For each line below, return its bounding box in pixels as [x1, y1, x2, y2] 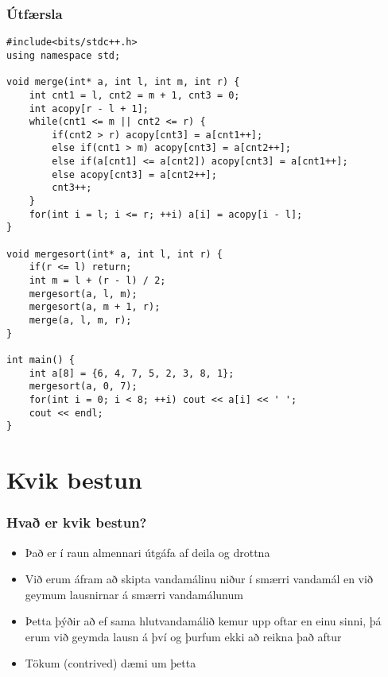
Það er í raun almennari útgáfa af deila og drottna [25, 544, 270, 560]
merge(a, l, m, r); [29, 315, 132, 326]
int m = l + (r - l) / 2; [29, 275, 166, 287]
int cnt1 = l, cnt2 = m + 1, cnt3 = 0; [29, 89, 240, 101]
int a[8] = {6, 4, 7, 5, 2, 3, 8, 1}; [29, 367, 235, 379]
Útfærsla [6, 3, 63, 23]
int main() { [6, 354, 75, 366]
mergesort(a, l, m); [29, 288, 138, 300]
